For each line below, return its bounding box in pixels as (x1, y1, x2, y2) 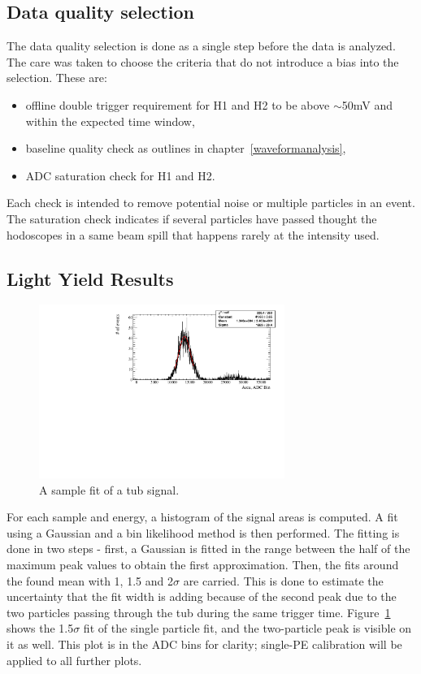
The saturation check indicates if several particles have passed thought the (7, 210, 377, 227)
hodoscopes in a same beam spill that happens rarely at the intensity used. (7, 226, 380, 243)
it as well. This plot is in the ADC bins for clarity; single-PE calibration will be (7, 635, 402, 652)
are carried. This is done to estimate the (183, 572, 384, 589)
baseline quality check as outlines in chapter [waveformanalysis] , (25, 140, 346, 157)
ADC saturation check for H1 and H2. (25, 166, 215, 184)
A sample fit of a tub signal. (39, 481, 180, 498)
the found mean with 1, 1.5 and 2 (7, 572, 173, 589)
